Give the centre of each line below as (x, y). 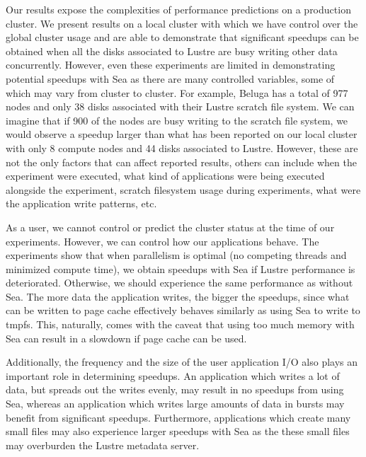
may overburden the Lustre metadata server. (103, 445)
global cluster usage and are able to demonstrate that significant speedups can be (182, 37)
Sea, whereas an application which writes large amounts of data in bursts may (175, 404)
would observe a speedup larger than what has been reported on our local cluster (182, 134)
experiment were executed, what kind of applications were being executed (165, 176)
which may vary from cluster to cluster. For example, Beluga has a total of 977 (177, 92)
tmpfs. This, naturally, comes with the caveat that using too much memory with (180, 324)
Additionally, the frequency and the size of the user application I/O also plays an (182, 362)
